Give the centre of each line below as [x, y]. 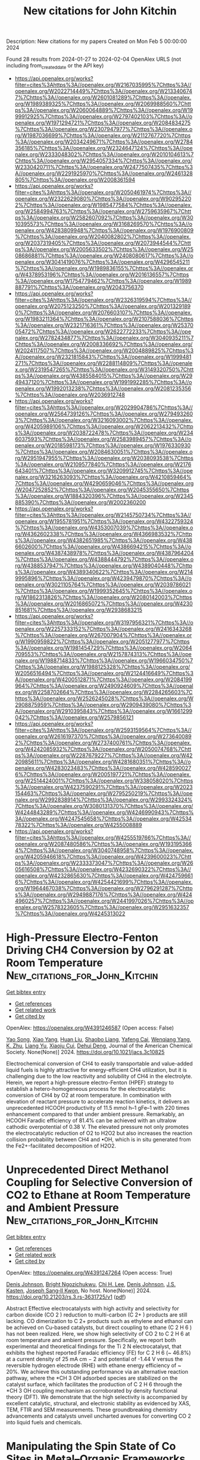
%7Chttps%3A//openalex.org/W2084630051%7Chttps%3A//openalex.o [104, 451]
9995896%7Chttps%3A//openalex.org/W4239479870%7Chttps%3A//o [103, 578]
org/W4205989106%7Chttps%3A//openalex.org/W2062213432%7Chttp [104, 426]
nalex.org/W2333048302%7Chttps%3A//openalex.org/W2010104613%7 [104, 154]
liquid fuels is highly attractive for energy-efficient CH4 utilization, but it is [97, 1069]
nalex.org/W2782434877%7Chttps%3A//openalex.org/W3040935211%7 [104, 338]
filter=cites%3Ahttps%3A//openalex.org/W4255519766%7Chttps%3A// [103, 837]
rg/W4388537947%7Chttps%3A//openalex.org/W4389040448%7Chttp [103, 565]
